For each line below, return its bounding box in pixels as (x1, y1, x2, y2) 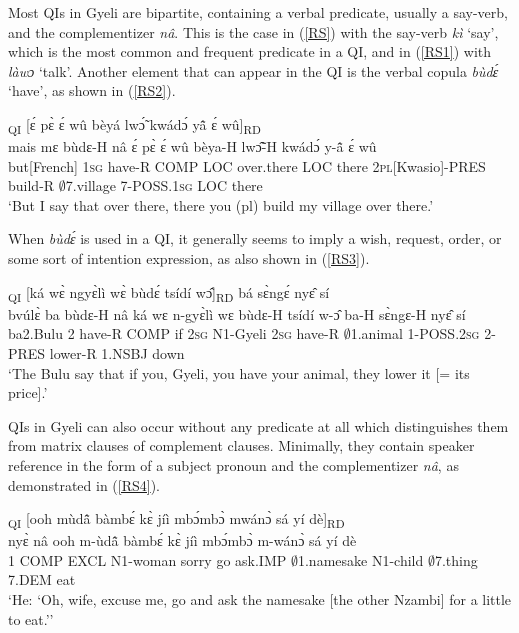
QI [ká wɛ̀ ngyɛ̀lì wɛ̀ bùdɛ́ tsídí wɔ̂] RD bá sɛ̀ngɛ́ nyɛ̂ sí (8, 281, 330, 305)
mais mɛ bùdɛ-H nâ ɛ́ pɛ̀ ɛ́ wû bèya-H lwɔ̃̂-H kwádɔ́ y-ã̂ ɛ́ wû (8, 136, 377, 157)
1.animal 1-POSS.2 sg (350, 323, 480, 344)
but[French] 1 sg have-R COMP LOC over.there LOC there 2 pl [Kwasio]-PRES (8, 155, 486, 176)
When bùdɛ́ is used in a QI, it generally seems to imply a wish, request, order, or (8, 228, 502, 249)
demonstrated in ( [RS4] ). (8, 474, 161, 495)
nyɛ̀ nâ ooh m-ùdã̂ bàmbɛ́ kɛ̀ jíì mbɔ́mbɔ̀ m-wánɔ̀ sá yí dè (8, 530, 357, 551)
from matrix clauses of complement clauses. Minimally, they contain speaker (8, 435, 475, 456)
